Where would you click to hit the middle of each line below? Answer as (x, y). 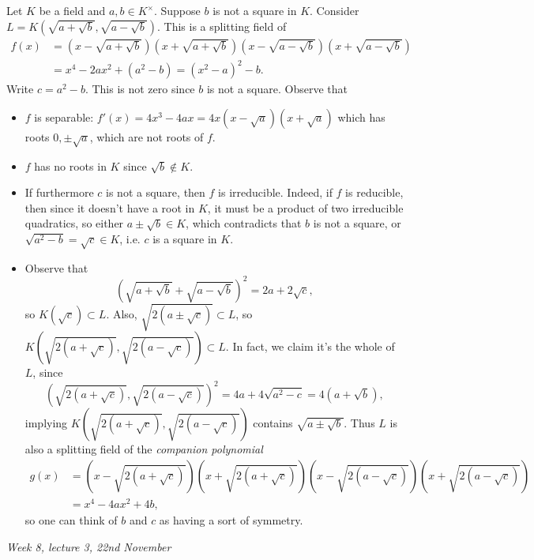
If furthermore (59, 192)
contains (273, 423)
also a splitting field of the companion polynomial (144, 449)
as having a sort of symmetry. (231, 520)
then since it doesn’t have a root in (110, 207)
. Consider (335, 10)
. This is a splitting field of (222, 26)
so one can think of (71, 520)
